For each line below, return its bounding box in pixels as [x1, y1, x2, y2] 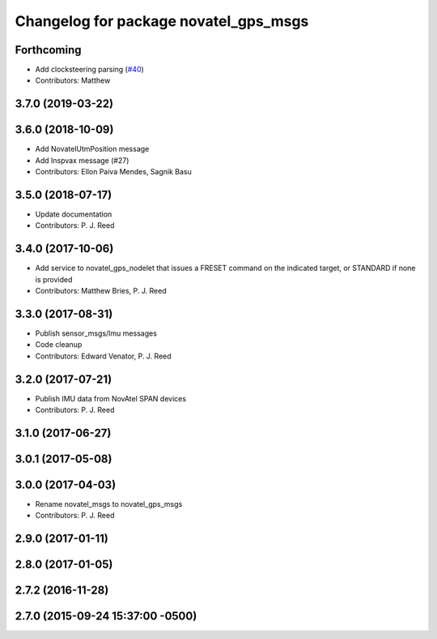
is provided [35, 274, 73, 284]
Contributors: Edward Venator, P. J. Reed [35, 351, 172, 361]
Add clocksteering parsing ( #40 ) [35, 65, 145, 75]
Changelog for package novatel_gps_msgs [15, 12, 309, 30]
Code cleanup [35, 340, 83, 350]
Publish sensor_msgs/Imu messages [35, 328, 158, 338]
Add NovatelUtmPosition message [35, 144, 150, 154]
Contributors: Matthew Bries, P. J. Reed [35, 286, 167, 296]
